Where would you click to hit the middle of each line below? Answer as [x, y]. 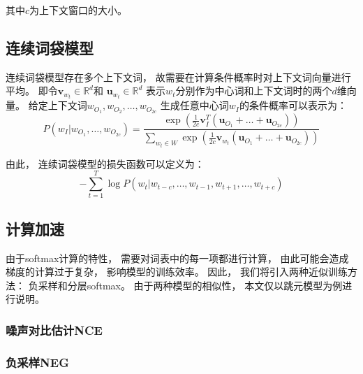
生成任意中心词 [194, 105]
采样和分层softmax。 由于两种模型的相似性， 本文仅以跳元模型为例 [190, 285]
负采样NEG [37, 362]
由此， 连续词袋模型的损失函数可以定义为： [105, 163]
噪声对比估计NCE [54, 330]
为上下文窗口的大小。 [79, 10]
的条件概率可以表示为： [293, 105]
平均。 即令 [32, 91]
